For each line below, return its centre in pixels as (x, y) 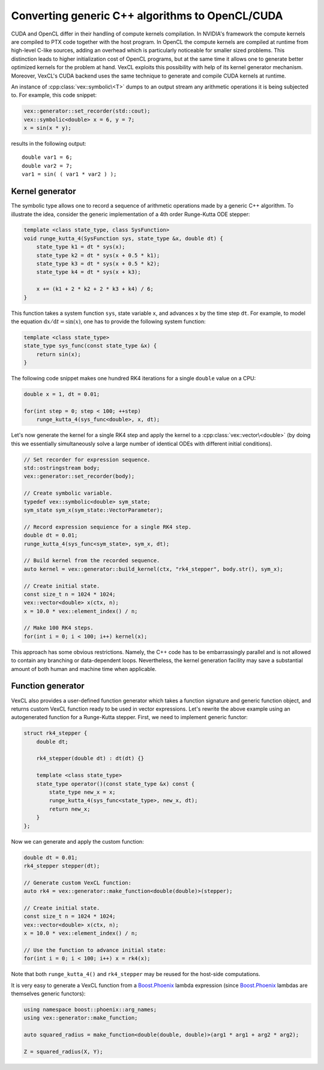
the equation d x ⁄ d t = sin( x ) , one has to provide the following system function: (109, 321)
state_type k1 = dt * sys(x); (81, 247)
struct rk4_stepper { (55, 733)
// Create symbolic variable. (68, 493)
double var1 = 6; (47, 157)
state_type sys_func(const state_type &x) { (90, 346)
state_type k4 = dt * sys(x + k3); (88, 272)
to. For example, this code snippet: (54, 95)
